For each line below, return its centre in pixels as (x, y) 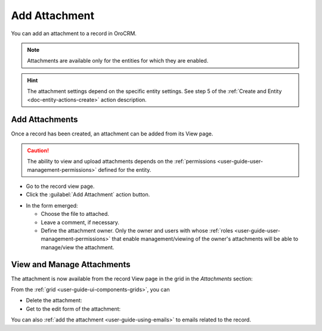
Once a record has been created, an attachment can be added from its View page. (112, 134)
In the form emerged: (52, 205)
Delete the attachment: (54, 301)
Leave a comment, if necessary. (80, 222)
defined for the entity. (125, 169)
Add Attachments (44, 120)
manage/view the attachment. (78, 247)
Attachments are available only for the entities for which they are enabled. (118, 61)
